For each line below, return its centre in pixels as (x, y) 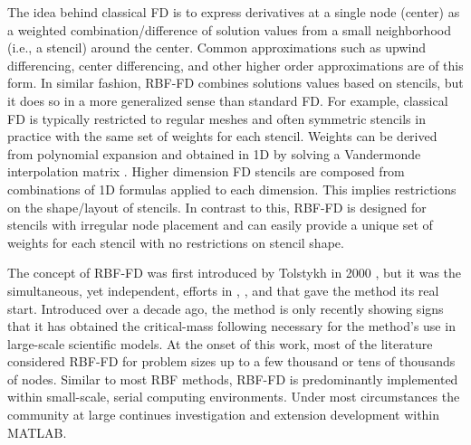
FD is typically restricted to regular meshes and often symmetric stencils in (216, 118)
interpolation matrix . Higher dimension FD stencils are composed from (206, 171)
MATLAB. (37, 432)
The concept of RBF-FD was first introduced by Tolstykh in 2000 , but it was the (235, 273)
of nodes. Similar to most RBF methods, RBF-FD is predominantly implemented (233, 379)
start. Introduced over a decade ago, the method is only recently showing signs (226, 308)
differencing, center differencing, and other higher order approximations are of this (235, 65)
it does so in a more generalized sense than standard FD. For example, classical (228, 100)
